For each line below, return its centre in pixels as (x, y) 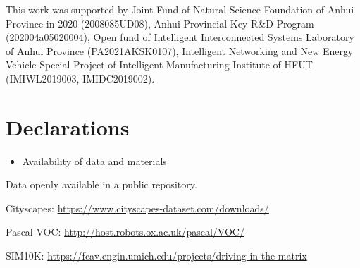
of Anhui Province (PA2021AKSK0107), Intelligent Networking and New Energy (180, 50)
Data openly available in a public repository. (101, 184)
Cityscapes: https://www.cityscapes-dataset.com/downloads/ (137, 208)
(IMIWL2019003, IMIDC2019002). (80, 78)
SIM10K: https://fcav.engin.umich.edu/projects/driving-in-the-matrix (156, 256)
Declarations (68, 127)
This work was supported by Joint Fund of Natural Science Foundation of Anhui (180, 9)
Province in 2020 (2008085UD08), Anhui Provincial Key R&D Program (160, 23)
